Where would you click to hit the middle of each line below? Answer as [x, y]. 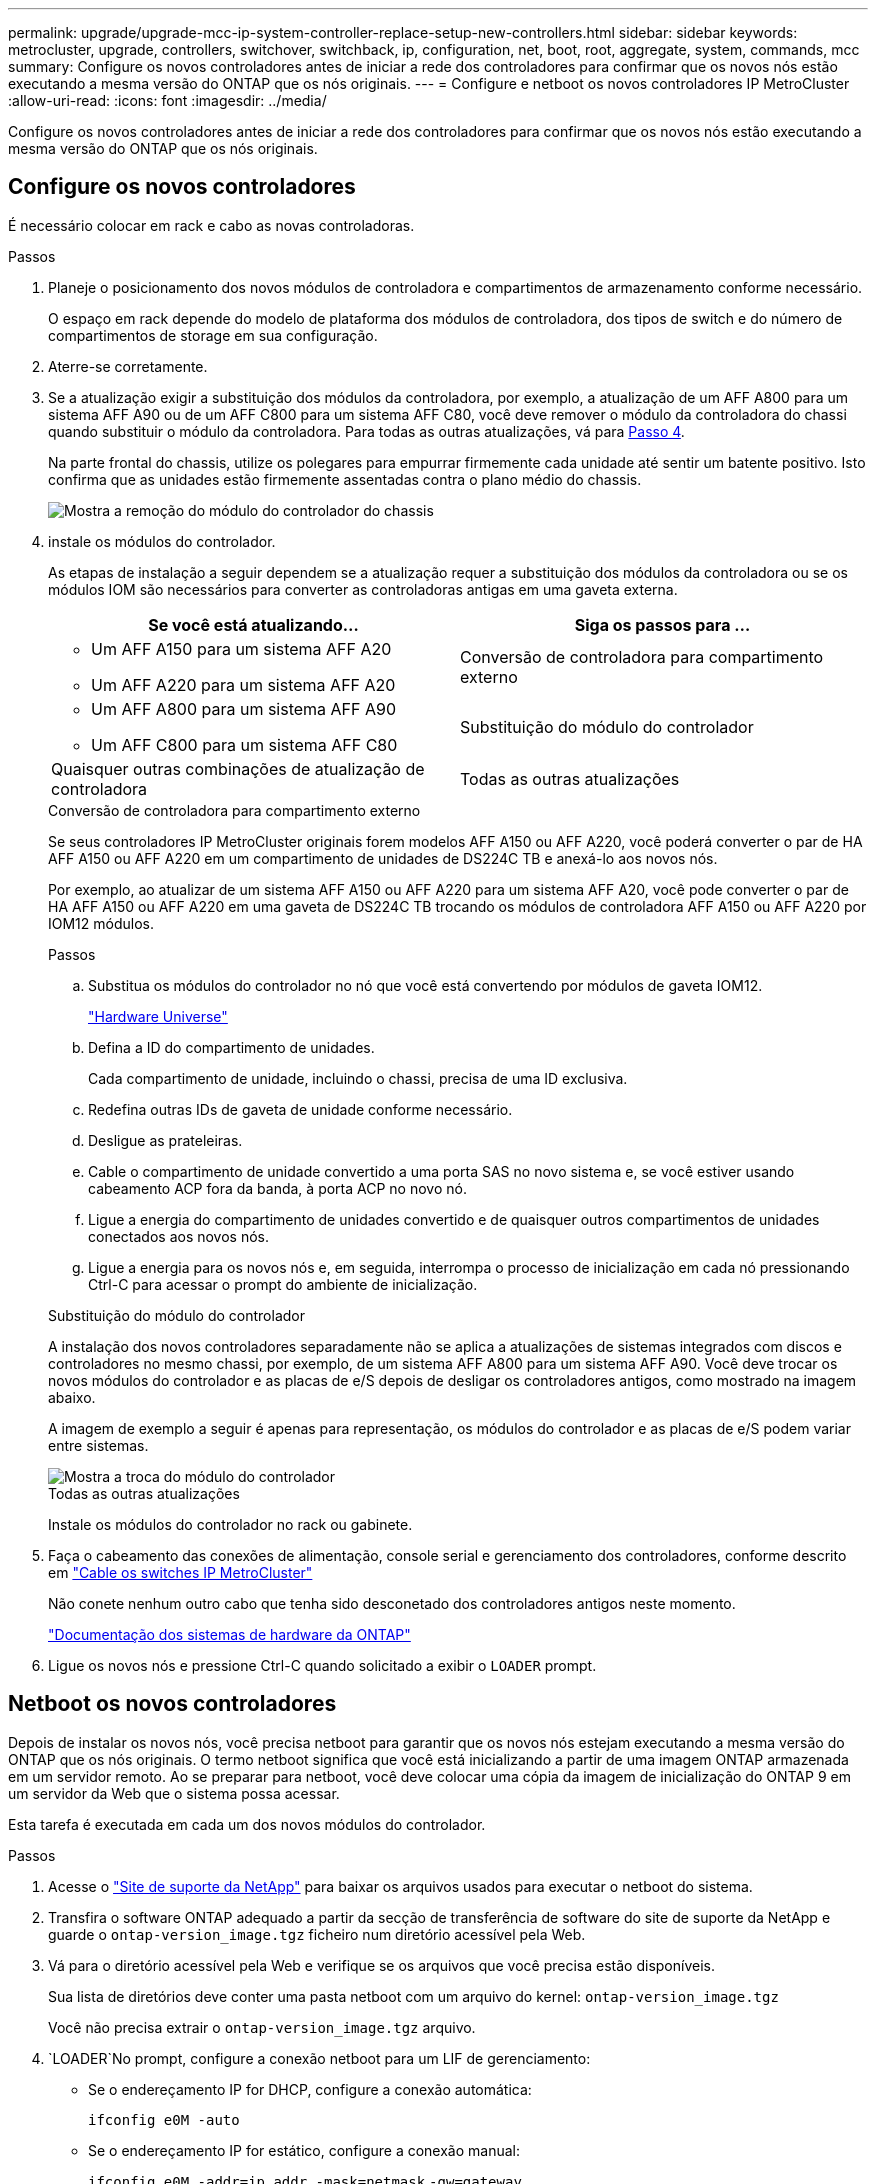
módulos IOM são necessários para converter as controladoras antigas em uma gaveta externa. [363, 589]
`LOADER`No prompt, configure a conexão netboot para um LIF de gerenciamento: [319, 2058]
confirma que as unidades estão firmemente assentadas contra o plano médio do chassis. [345, 479]
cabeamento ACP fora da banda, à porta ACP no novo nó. [277, 1188]
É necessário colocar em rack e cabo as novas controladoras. [211, 225]
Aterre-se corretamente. [128, 366]
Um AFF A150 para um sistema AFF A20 [241, 648]
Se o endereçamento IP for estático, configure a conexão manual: [304, 2150]
